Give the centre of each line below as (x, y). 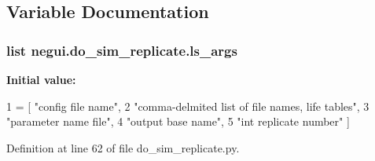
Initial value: (41, 79)
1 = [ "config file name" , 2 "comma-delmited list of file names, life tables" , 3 (188, 106)
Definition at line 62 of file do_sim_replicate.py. (123, 147)
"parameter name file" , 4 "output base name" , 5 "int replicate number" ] (178, 121)
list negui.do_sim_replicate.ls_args (122, 50)
